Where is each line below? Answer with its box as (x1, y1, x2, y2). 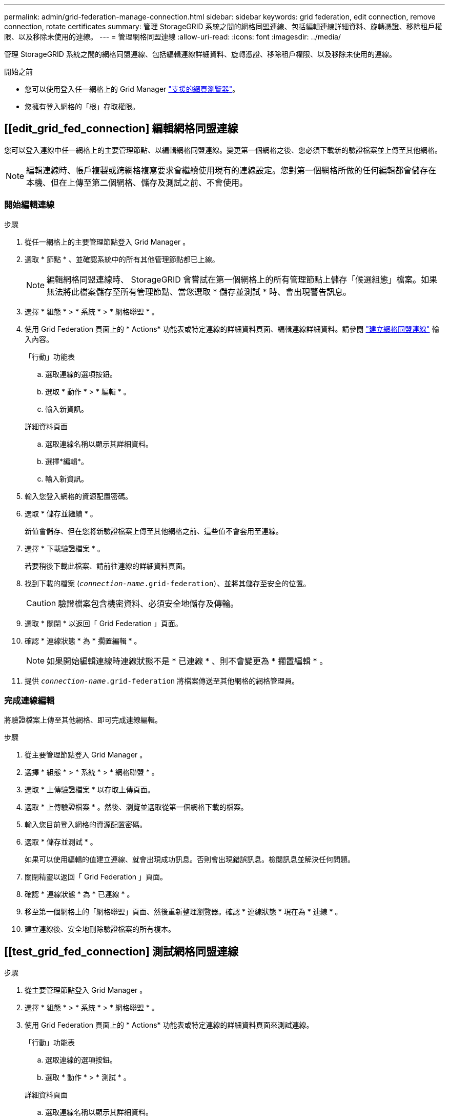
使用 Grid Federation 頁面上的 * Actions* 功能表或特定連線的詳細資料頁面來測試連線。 (25, 1021, 314, 1030)
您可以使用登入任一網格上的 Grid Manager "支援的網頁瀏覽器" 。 (25, 85, 240, 93)
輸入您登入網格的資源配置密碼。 (25, 491, 132, 501)
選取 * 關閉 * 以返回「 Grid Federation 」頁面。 (25, 618, 182, 628)
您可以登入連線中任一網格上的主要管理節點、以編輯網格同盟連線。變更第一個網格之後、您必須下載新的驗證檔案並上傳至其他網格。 (4, 145, 442, 154)
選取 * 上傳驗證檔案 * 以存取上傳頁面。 (25, 785, 155, 794)
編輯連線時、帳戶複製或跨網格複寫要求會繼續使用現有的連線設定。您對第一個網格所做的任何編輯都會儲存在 (26, 165, 437, 175)
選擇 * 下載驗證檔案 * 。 (25, 544, 105, 553)
